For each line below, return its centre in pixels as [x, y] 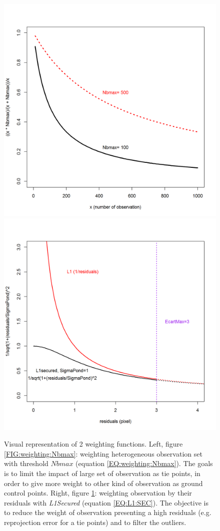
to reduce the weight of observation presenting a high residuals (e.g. [108, 512]
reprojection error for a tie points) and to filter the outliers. [95, 522]
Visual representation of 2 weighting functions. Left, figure [93, 444]
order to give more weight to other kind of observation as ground [103, 483]
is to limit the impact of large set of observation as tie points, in [102, 473]
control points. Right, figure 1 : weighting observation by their [98, 493]
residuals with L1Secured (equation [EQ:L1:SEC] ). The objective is [106, 502]
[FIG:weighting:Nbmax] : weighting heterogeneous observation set [103, 453]
